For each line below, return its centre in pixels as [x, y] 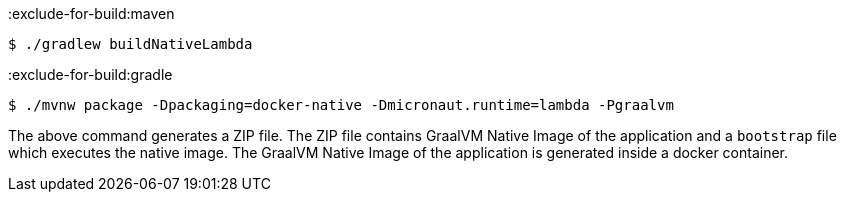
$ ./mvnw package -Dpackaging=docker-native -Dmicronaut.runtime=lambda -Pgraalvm [341, 105]
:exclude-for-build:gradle [90, 74]
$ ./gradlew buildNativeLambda [130, 44]
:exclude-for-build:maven [91, 13]
